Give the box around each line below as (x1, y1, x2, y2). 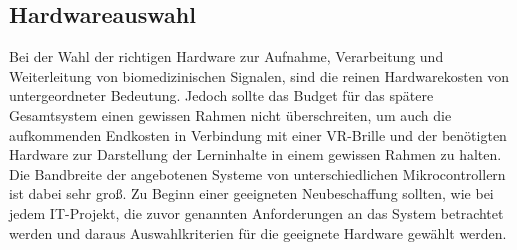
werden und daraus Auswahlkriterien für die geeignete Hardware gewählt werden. (9, 222, 507, 243)
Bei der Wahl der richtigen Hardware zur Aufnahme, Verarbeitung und (9, 46, 444, 67)
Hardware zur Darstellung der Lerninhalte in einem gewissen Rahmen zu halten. (9, 144, 502, 165)
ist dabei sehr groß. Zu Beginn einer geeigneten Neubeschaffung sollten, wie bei (9, 183, 494, 204)
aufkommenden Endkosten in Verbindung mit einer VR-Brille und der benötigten (9, 124, 507, 145)
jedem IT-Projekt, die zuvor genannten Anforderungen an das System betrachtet (9, 202, 504, 223)
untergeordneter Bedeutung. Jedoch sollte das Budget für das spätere (9, 85, 434, 106)
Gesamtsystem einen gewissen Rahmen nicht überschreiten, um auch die (9, 104, 452, 125)
